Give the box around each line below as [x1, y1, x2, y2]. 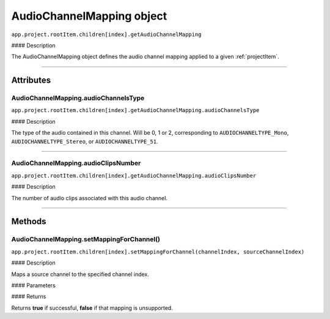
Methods [11, 216, 46, 227]
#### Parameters [11, 282, 56, 289]
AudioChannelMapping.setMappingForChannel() [11, 235, 161, 244]
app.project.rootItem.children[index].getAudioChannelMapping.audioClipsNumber [11, 172, 257, 179]
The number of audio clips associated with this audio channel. [11, 194, 168, 201]
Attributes [11, 75, 51, 86]
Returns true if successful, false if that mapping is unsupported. [11, 304, 174, 312]
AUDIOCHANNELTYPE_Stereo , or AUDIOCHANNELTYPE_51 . [11, 138, 158, 145]
